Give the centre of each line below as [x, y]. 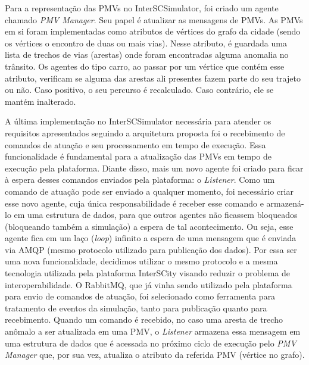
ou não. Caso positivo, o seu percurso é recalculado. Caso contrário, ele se [139, 90]
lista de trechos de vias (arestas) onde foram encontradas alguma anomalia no [147, 54]
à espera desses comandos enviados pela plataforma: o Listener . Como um [140, 180]
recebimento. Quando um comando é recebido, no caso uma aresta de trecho [144, 319]
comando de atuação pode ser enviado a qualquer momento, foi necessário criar [149, 191]
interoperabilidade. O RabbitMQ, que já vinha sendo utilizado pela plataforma [149, 284]
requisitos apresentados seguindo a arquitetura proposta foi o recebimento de [145, 132]
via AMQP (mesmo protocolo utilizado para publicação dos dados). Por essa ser [151, 249]
